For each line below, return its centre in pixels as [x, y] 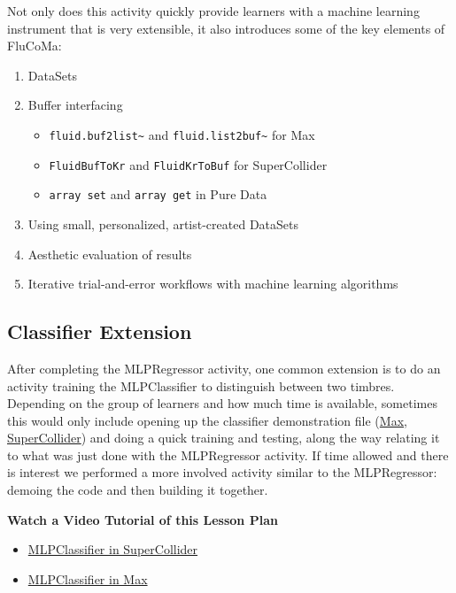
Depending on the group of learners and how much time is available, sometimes [222, 403]
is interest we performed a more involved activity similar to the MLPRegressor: [222, 472]
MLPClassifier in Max [88, 578]
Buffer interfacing [75, 105]
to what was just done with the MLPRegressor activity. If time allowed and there [228, 454]
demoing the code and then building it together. [138, 490]
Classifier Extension [100, 331]
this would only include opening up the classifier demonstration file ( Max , [207, 420]
